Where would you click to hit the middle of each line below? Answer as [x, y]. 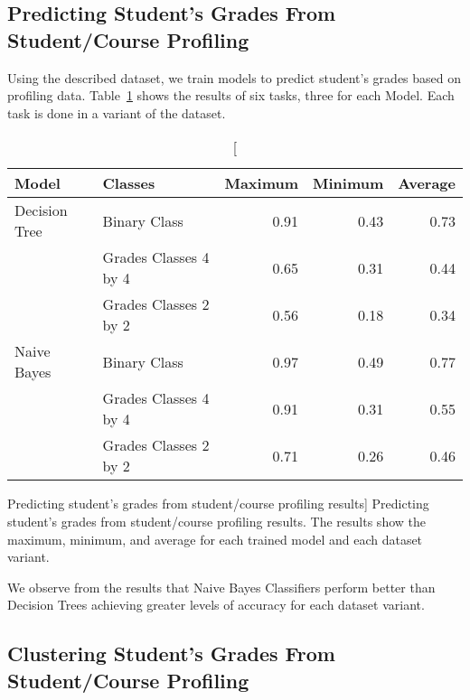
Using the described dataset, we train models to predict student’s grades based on [235, 77]
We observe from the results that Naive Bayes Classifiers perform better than [221, 587]
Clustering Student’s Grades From [171, 653]
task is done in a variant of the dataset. [117, 112]
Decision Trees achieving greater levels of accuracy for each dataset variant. [216, 605]
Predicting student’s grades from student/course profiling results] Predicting [218, 504]
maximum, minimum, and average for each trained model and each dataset [215, 539]
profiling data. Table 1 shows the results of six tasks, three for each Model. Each [231, 95]
